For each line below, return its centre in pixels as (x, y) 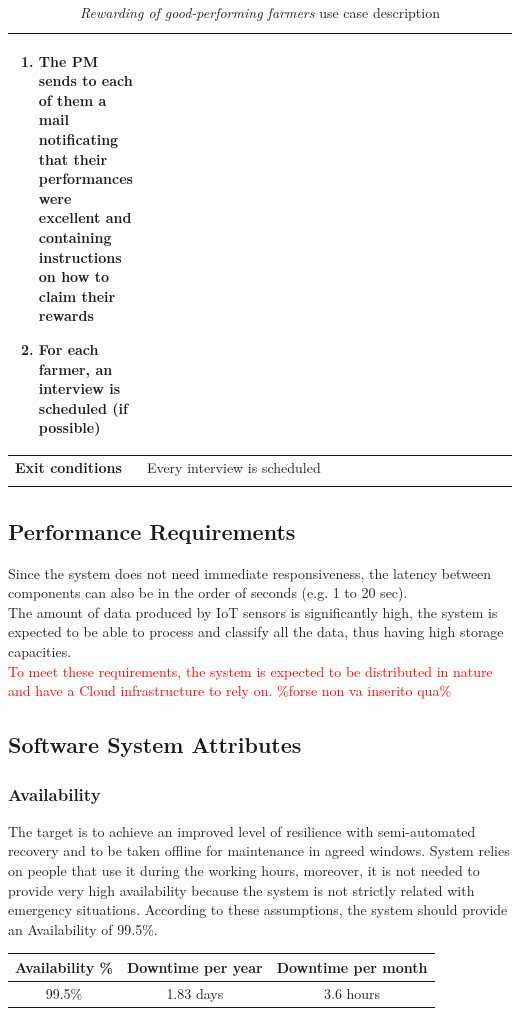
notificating (78, 138)
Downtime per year (195, 966)
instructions (80, 256)
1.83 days (195, 992)
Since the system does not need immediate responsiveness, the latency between (250, 572)
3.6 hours (352, 992)
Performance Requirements (152, 530)
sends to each (85, 80)
